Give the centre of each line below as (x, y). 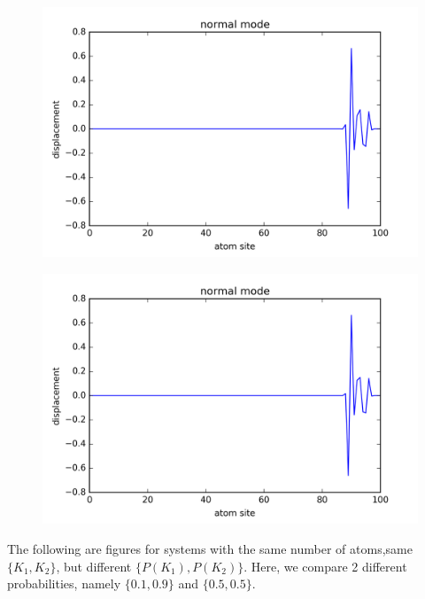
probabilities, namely (64, 583)
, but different (94, 566)
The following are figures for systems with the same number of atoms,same (210, 548)
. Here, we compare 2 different (325, 566)
